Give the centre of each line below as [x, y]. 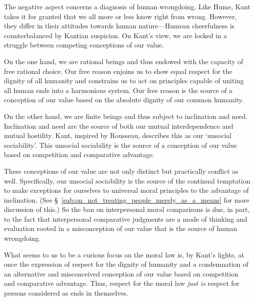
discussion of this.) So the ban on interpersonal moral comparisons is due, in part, [127, 209]
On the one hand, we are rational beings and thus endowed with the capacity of [124, 61]
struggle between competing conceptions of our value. [84, 45]
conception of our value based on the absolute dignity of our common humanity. [124, 100]
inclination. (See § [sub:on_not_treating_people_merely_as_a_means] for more [127, 199]
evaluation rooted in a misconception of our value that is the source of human [121, 228]
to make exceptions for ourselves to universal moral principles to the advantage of [127, 190]
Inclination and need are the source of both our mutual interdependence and [119, 126]
